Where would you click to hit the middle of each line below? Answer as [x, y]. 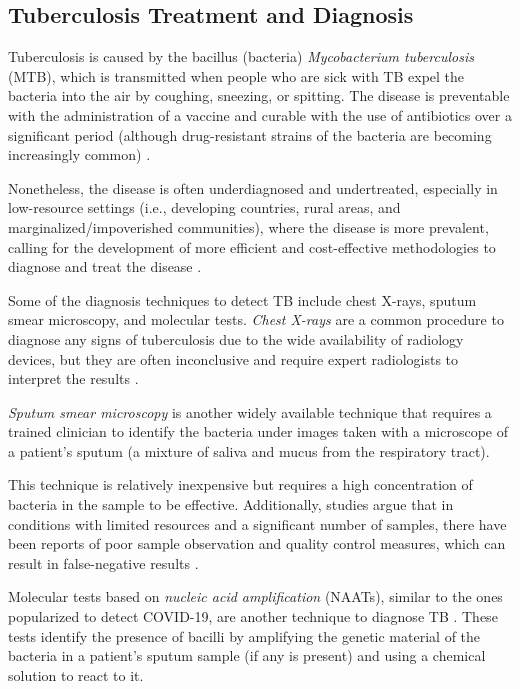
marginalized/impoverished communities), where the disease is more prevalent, [248, 226]
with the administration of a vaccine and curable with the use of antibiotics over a [260, 114]
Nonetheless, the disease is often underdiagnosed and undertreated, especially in [253, 187]
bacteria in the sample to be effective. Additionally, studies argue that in [231, 504]
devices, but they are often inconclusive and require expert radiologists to [233, 358]
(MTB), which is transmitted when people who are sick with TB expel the [236, 75]
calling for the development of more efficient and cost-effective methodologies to [252, 246]
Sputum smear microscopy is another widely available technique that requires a [250, 411]
